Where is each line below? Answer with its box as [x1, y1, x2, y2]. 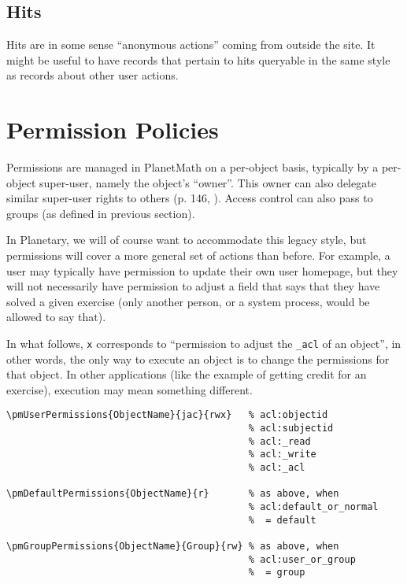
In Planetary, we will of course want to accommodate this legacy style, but [6, 231, 367, 248]
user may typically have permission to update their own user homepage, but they [6, 262, 398, 279]
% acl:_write [248, 449, 316, 460]
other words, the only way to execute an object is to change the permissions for [6, 350, 390, 367]
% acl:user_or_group [248, 553, 356, 565]
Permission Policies [6, 113, 219, 146]
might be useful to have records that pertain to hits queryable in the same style [6, 51, 390, 68]
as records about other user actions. [6, 67, 179, 83]
